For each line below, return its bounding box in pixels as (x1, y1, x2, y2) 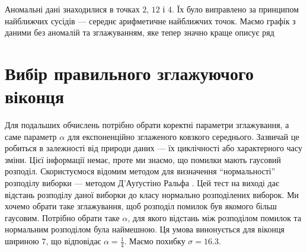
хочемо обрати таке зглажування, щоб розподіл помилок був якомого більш (5, 200, 277, 212)
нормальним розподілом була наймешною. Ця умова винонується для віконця (5, 223, 284, 235)
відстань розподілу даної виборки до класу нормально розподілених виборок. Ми (5, 188, 299, 200)
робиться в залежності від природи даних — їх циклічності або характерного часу (5, 142, 302, 154)
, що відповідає (46, 235, 101, 247)
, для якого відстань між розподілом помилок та (127, 211, 302, 224)
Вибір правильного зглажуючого (5, 60, 254, 85)
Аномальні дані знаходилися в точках (5, 3, 140, 15)
